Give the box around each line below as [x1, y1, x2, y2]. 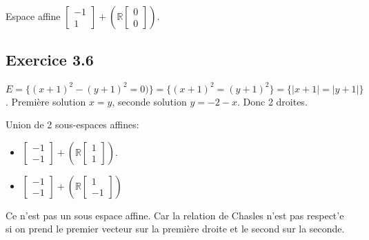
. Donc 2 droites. [237, 94, 308, 108]
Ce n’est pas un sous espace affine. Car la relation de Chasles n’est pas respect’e [6, 208, 344, 222]
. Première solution [6, 94, 86, 108]
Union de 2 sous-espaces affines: [6, 117, 139, 132]
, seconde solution [112, 94, 187, 108]
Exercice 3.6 [6, 49, 94, 70]
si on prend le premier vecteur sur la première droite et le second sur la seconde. [6, 221, 345, 236]
